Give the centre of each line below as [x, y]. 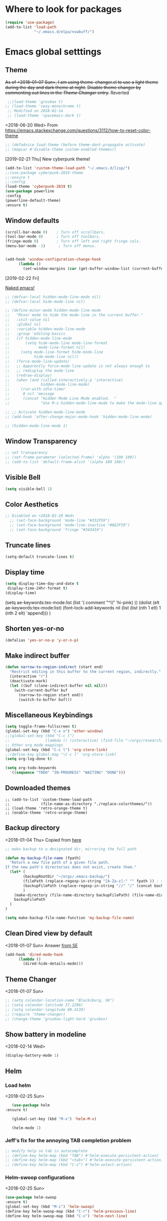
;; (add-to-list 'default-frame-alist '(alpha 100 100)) [65, 462]
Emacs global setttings [53, 52]
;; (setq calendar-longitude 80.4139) [45, 1009]
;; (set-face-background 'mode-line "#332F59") [60, 521]
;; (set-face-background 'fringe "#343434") [56, 530]
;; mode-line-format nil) [45, 348]
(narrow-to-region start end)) [51, 695]
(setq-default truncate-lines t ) [40, 557]
